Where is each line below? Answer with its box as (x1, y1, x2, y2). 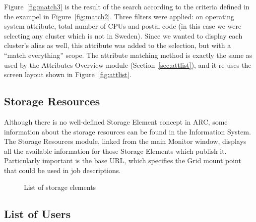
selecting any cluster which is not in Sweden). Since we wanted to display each (4, 30, 243, 41)
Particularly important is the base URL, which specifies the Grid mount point (4, 155, 241, 166)
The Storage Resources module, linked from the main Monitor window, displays (4, 136, 247, 146)
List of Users (4, 206, 71, 221)
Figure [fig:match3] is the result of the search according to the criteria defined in (4, 1, 250, 11)
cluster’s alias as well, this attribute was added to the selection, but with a (4, 40, 231, 50)
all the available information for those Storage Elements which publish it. (4, 145, 227, 156)
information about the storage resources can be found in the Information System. (4, 126, 251, 136)
